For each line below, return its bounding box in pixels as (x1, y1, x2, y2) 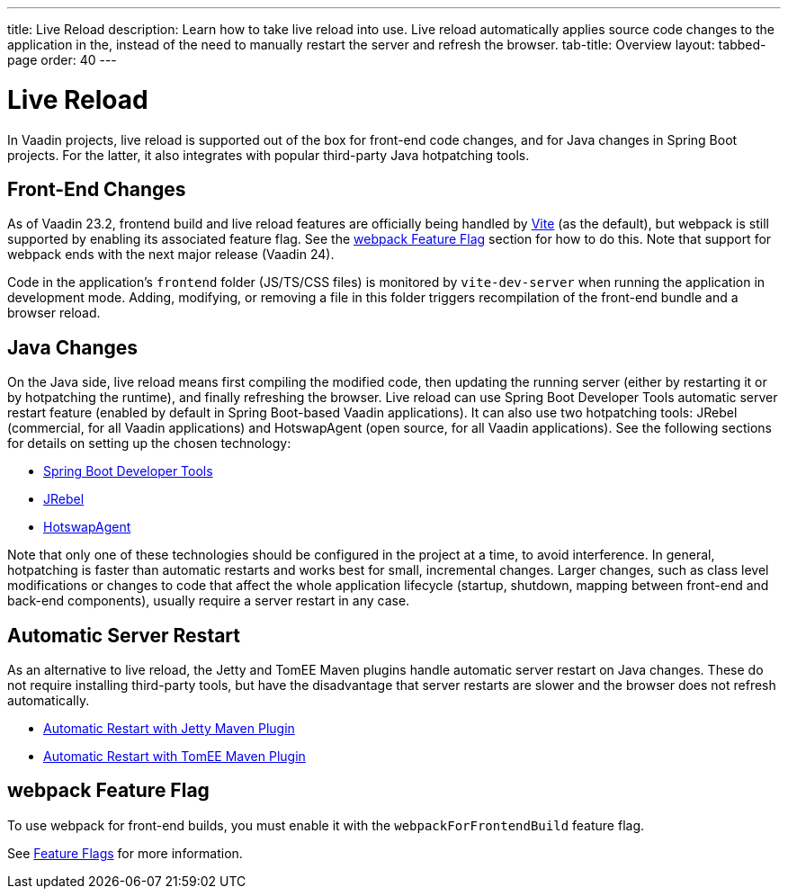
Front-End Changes (7, 177, 186, 201)
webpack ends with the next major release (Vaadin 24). (7, 246, 335, 263)
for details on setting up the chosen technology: (7, 435, 291, 452)
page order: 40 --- (7, 52, 117, 67)
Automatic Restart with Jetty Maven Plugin (43, 721, 295, 737)
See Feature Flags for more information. (7, 845, 243, 861)
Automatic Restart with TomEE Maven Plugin (43, 748, 306, 765)
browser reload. (7, 305, 101, 321)
